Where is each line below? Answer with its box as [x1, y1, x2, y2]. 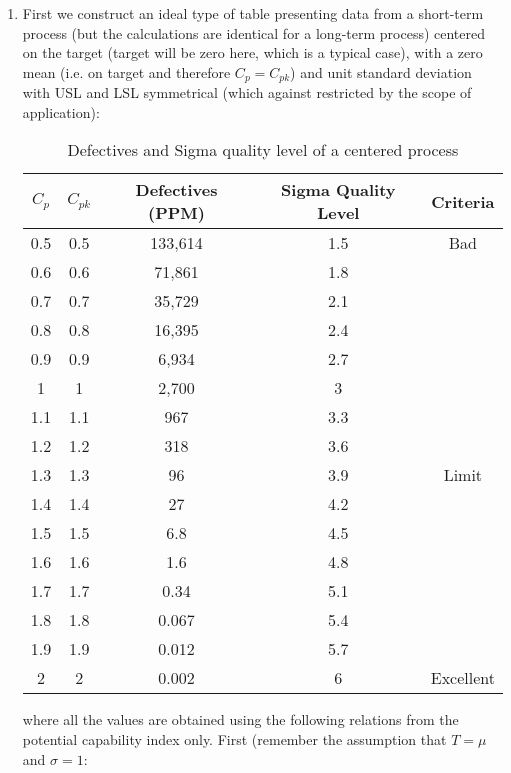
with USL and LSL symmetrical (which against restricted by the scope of [22, 82, 472, 103]
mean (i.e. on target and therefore [22, 61, 231, 82]
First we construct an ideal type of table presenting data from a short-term [22, 3, 484, 23]
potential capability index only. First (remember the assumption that [22, 729, 447, 750]
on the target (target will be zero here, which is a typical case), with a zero [22, 42, 483, 63]
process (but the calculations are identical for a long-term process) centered [22, 22, 485, 43]
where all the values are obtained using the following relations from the [22, 709, 459, 730]
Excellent [430, 666, 495, 690]
